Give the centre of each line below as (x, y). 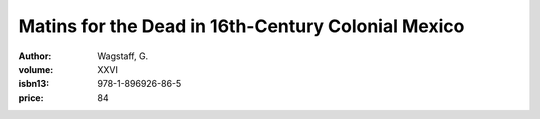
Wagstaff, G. (123, 56)
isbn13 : (34, 84)
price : (31, 97)
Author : (35, 56)
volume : (36, 69)
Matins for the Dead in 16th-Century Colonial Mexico (241, 26)
